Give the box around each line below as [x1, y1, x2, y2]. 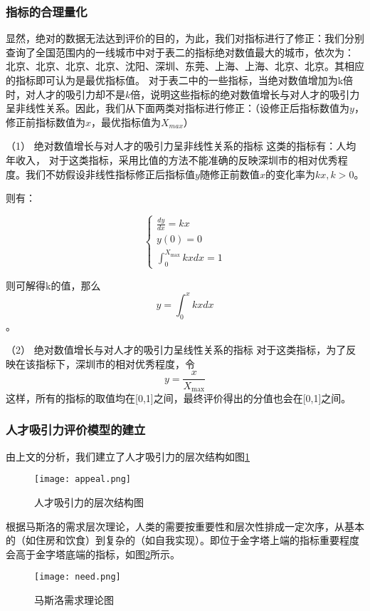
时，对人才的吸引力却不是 [6, 86, 125, 101]
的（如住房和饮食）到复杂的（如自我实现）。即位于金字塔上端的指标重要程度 [6, 533, 359, 548]
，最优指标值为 [91, 114, 162, 129]
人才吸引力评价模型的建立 [6, 421, 146, 438]
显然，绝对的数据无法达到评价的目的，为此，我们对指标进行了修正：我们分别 [6, 31, 364, 46]
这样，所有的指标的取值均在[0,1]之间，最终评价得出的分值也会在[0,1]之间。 [6, 390, 351, 405]
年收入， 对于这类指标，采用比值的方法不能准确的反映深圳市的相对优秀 [6, 152, 338, 167]
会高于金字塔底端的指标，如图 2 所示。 [6, 546, 180, 561]
